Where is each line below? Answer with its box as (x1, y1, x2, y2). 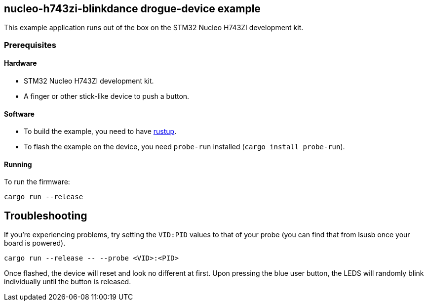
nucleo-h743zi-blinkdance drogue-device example (4, 2, 261, 15)
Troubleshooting (4, 209, 87, 222)
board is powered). (4, 239, 66, 248)
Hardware (4, 59, 37, 68)
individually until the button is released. (4, 277, 131, 286)
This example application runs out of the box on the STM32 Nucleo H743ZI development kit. (4, 23, 304, 32)
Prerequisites (4, 40, 56, 50)
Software (4, 109, 35, 118)
